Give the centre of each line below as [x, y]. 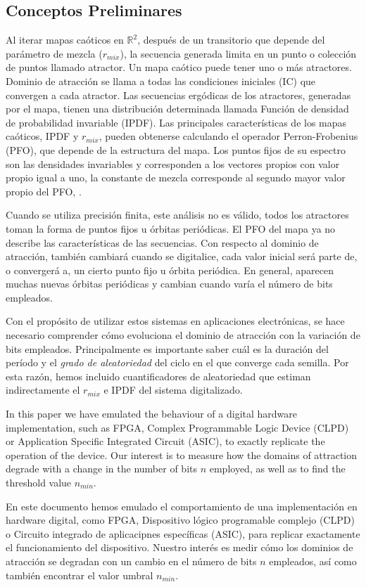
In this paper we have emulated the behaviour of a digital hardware [152, 414]
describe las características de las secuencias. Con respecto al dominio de [162, 242]
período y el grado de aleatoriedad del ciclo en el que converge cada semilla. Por [177, 362]
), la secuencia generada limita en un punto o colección [238, 53]
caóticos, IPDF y [42, 136]
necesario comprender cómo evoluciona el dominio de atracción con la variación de [183, 335]
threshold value [39, 483]
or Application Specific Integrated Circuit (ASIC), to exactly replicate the [165, 441]
